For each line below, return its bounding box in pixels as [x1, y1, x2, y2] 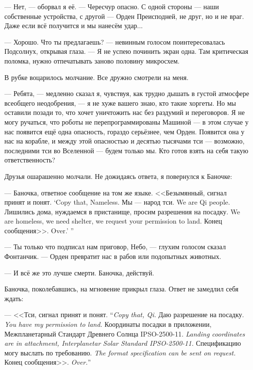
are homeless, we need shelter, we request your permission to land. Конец [4, 216, 222, 226]
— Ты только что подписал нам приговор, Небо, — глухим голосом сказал [4, 241, 226, 252]
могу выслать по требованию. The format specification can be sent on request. [4, 347, 236, 357]
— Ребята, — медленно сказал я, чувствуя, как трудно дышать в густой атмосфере [4, 88, 249, 98]
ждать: [4, 293, 24, 303]
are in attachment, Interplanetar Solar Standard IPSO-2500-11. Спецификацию [4, 338, 241, 348]
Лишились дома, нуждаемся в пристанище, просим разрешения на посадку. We [4, 206, 240, 216]
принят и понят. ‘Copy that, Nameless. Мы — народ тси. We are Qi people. [4, 197, 230, 207]
